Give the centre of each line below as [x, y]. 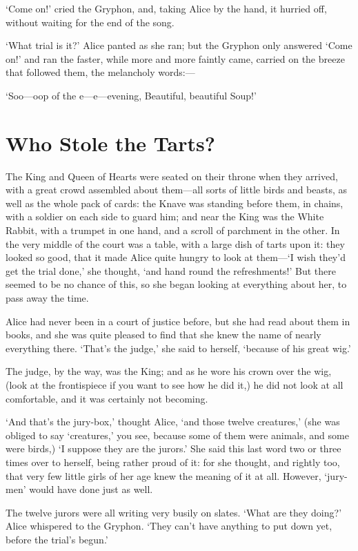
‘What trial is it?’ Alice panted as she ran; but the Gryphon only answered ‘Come [179, 45]
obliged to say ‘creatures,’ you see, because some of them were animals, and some [177, 435]
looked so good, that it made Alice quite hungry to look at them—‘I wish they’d [176, 257]
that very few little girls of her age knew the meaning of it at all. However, [163, 475]
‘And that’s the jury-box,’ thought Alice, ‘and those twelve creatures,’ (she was [173, 422]
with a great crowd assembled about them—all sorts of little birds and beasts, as [177, 190]
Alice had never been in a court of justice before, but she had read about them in [178, 321]
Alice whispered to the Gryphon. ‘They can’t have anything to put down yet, [169, 526]
